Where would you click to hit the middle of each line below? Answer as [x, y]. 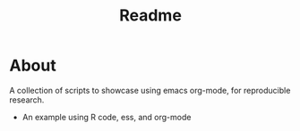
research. [27, 100]
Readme [150, 16]
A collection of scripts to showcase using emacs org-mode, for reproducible [150, 90]
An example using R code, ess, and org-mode [107, 117]
